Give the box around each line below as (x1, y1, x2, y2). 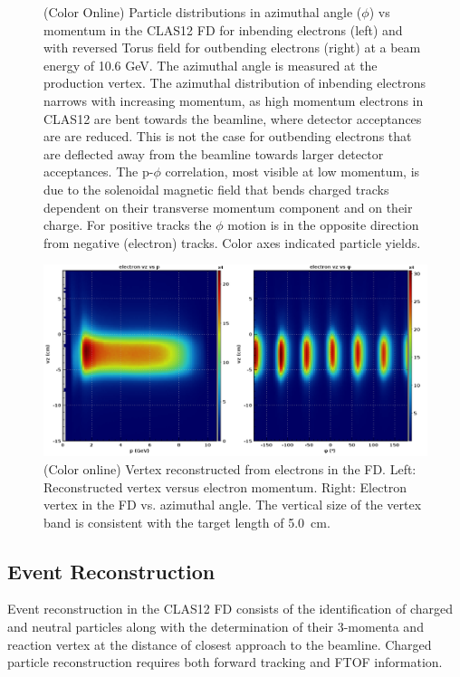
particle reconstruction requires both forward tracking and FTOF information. (7, 653, 443, 672)
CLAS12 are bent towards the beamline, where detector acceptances (43, 109, 422, 128)
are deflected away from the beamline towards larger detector (43, 144, 384, 163)
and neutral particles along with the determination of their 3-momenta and (7, 617, 424, 636)
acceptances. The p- (43, 162, 154, 181)
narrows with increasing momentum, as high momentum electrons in (43, 91, 424, 110)
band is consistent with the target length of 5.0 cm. (43, 512, 331, 531)
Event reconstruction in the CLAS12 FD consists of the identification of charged (7, 599, 453, 618)
